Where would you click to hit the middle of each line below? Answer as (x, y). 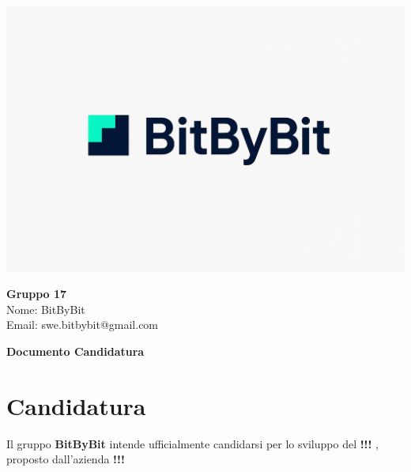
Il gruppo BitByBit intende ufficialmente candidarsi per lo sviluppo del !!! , (192, 443)
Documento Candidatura (75, 351)
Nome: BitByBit (46, 309)
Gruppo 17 (37, 294)
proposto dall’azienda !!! (66, 459)
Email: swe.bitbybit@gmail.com (83, 325)
